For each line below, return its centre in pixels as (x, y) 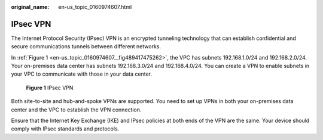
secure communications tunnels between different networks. (86, 46)
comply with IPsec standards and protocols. (65, 129)
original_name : (30, 7)
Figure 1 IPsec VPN (50, 88)
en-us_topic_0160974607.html (95, 7)
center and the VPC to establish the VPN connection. (76, 110)
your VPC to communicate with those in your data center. (82, 74)
